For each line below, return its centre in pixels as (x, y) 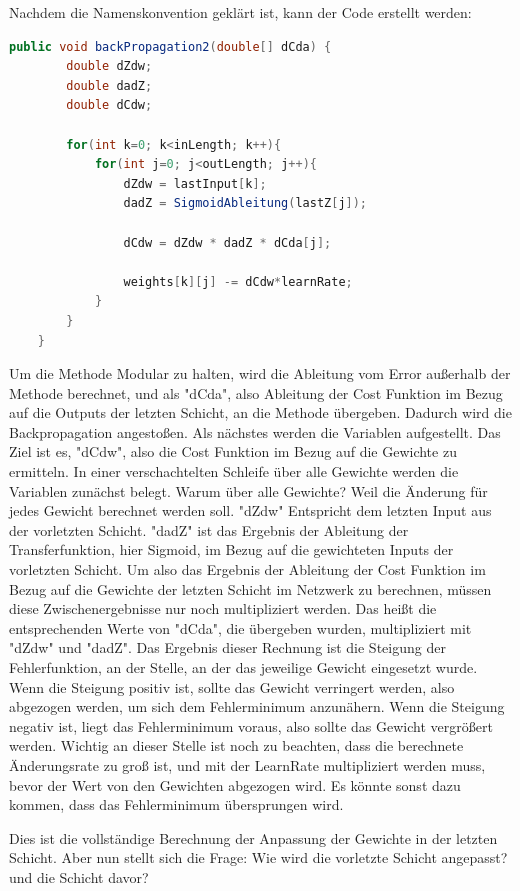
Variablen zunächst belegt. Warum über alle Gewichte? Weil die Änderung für (248, 490)
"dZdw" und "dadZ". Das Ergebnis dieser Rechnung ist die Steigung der (227, 647)
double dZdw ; (109, 66)
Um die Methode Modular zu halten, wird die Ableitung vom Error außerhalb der (260, 373)
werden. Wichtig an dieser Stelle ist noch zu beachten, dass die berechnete (236, 745)
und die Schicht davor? (79, 876)
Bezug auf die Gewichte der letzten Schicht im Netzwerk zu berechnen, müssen (250, 588)
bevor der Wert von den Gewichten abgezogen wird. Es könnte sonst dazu (235, 784)
